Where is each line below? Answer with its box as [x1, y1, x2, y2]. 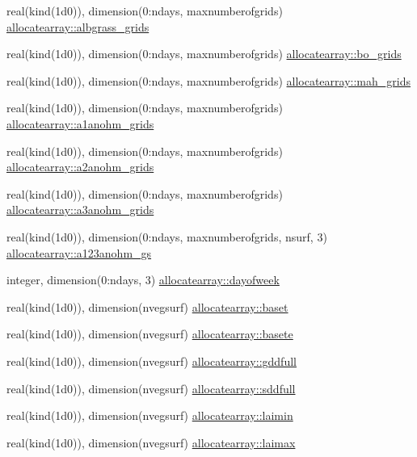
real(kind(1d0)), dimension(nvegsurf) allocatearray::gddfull [6, 352, 297, 369]
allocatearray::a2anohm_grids [6, 158, 154, 175]
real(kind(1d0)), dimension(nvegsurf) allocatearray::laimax [6, 434, 296, 451]
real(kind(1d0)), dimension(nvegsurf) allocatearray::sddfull [6, 379, 296, 396]
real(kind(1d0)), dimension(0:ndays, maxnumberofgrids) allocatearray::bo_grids [6, 45, 402, 62]
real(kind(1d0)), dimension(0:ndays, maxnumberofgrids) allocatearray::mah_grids [6, 72, 411, 89]
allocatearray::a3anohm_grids [6, 201, 154, 218]
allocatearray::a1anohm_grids [6, 115, 154, 132]
